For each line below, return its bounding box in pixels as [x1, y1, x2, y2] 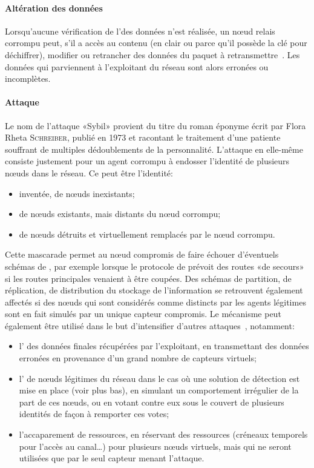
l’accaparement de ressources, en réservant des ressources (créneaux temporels [19, 428, 308, 441]
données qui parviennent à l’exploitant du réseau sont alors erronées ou [5, 60, 269, 73]
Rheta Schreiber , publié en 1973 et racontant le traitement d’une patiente [5, 131, 281, 144]
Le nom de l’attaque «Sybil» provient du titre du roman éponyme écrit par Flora [5, 119, 306, 132]
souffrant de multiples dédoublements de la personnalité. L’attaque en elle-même [5, 142, 303, 155]
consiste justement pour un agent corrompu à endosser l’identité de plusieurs [5, 155, 290, 167]
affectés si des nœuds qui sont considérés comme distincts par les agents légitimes [5, 295, 306, 308]
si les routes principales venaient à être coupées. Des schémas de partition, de [5, 272, 292, 284]
